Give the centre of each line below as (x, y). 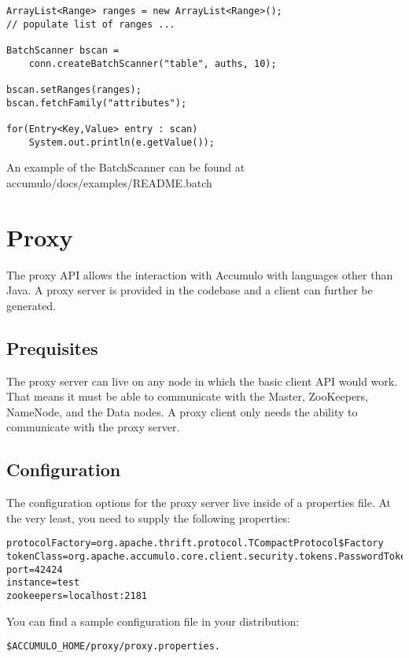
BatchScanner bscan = (63, 50)
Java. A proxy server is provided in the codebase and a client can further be (190, 290)
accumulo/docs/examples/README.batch (109, 182)
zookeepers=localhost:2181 (77, 595)
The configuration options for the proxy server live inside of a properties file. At (199, 503)
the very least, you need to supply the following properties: (148, 518)
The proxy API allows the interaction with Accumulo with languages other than (200, 274)
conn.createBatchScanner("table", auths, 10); (153, 63)
